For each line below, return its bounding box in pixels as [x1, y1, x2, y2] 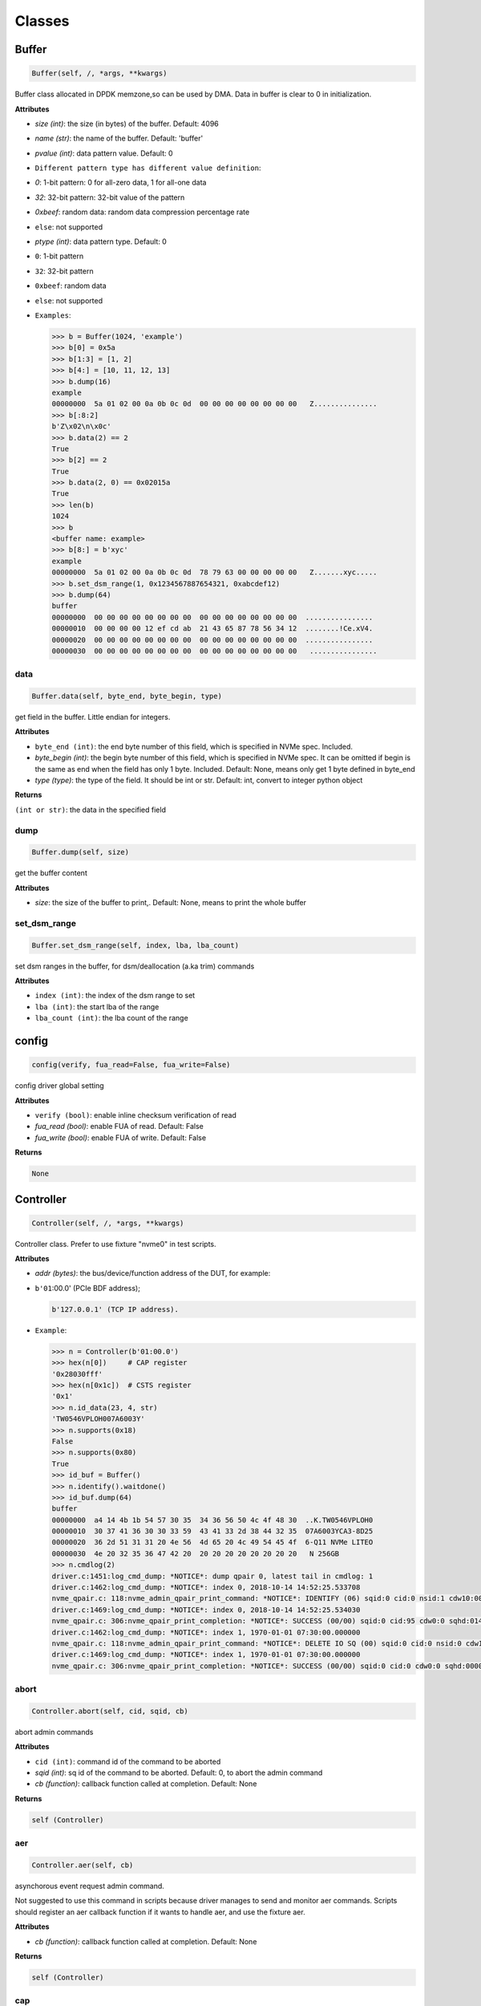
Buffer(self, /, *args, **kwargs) [31, 69, 168, 78]
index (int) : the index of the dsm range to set [34, 991, 196, 1001]
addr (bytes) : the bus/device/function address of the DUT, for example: [34, 1269, 271, 1278]
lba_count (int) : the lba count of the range [34, 1013, 188, 1023]
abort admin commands [14, 1727, 94, 1736]
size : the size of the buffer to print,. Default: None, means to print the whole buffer [34, 898, 306, 908]
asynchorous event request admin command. [14, 1881, 164, 1890]
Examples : [34, 311, 71, 320]
